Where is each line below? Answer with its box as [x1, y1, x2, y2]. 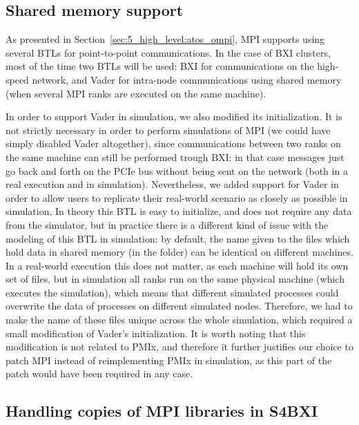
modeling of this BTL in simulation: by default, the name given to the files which [6, 231, 350, 245]
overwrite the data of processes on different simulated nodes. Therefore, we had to [6, 299, 353, 313]
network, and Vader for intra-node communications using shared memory [32, 72, 342, 86]
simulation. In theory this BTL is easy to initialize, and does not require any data [6, 204, 352, 218]
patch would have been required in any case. [6, 366, 193, 381]
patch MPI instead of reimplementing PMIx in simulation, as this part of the [6, 352, 332, 367]
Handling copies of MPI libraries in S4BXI [6, 400, 318, 422]
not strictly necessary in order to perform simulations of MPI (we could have [6, 122, 331, 137]
